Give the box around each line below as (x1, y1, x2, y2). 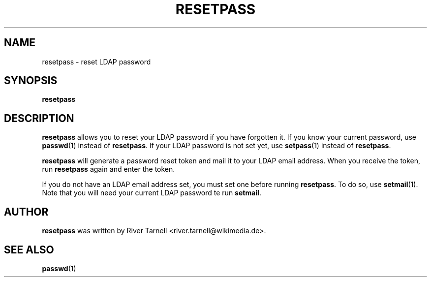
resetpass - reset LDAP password (42, 57, 151, 66)
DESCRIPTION (4, 112, 74, 125)
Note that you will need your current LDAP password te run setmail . (42, 188, 261, 197)
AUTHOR (4, 205, 49, 218)
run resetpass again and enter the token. (42, 165, 175, 174)
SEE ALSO (4, 243, 54, 256)
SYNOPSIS (4, 74, 58, 87)
